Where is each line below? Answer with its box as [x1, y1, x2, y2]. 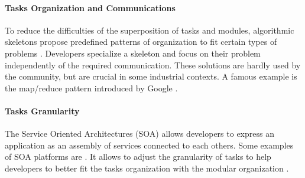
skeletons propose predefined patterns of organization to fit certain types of [5, 35, 277, 48]
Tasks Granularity [5, 104, 80, 117]
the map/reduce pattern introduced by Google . [5, 81, 178, 94]
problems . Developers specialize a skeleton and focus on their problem [5, 47, 261, 59]
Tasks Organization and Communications [5, 1, 176, 14]
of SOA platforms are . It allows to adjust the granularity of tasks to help [5, 150, 271, 163]
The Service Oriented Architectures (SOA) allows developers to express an [5, 127, 274, 140]
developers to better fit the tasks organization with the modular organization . [5, 161, 289, 174]
